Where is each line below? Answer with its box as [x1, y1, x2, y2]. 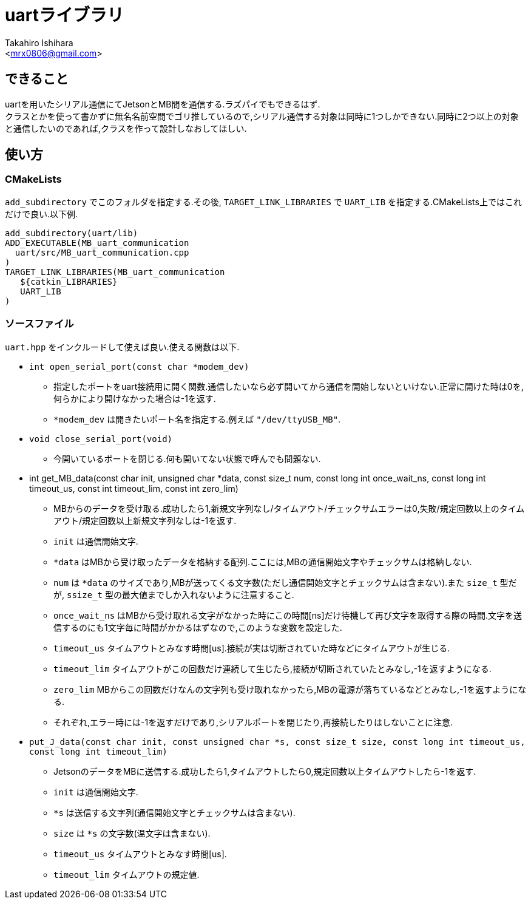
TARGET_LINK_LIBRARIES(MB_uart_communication [5, 267, 225, 277]
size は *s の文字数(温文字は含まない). [53, 828, 211, 838]
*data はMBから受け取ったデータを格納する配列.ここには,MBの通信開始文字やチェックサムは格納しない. [53, 556, 472, 567]
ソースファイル [5, 318, 74, 330]
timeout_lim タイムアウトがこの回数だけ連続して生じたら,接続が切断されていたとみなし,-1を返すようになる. [53, 663, 492, 674]
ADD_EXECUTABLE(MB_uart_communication [5, 237, 189, 248]
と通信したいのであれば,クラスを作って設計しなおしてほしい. [5, 123, 247, 134]
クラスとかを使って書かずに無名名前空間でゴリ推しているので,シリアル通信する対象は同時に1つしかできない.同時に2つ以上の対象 [5, 110, 519, 121]
